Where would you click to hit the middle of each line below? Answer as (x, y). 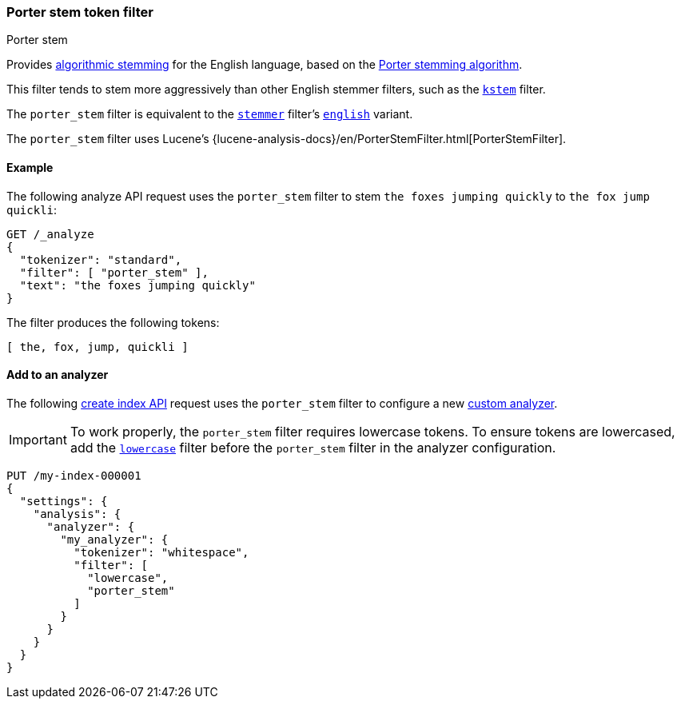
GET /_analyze (50, 234)
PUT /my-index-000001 (74, 475)
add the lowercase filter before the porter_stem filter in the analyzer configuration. (313, 447)
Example (30, 167)
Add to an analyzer (58, 375)
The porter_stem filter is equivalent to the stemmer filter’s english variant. (210, 114)
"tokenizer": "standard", (101, 259)
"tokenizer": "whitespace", (161, 552)
